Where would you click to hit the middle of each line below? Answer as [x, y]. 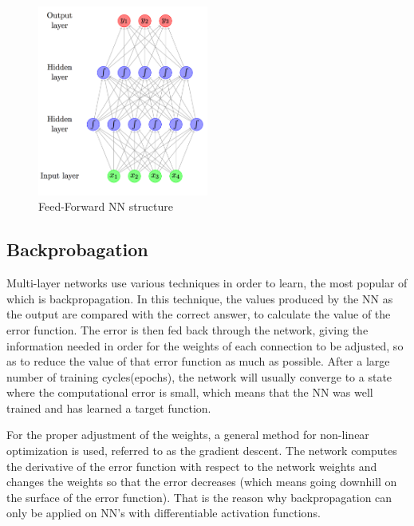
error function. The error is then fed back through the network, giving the [187, 329]
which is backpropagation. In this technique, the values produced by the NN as [200, 298]
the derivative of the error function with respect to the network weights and [192, 466]
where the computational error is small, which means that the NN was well [190, 392]
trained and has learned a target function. [109, 407]
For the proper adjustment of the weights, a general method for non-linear [188, 435]
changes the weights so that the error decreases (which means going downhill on [202, 482]
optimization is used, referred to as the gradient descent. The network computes [202, 451]
